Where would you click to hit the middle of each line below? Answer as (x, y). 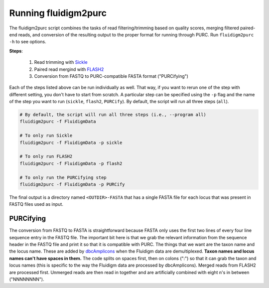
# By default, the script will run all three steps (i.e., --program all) (113, 115)
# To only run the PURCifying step (63, 177)
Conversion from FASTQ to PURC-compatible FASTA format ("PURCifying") (111, 76)
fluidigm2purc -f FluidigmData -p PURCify (72, 184)
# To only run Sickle (46, 136)
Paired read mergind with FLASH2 (69, 69)
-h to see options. (28, 42)
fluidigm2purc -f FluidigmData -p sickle (71, 143)
